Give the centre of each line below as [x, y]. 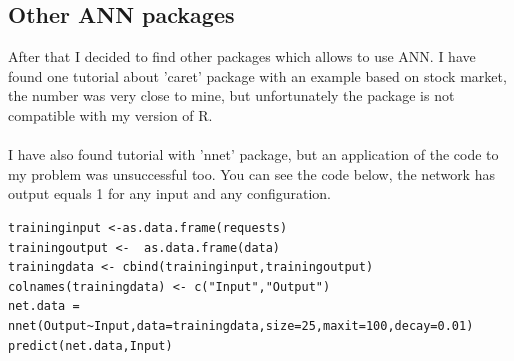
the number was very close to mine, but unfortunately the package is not [231, 95]
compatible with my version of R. [110, 114]
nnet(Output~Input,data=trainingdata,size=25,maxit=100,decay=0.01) [241, 325]
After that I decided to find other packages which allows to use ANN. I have [242, 56]
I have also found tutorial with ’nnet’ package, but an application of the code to [253, 154]
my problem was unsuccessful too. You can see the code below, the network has [251, 173]
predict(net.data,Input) [90, 345]
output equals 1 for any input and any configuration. [170, 193]
